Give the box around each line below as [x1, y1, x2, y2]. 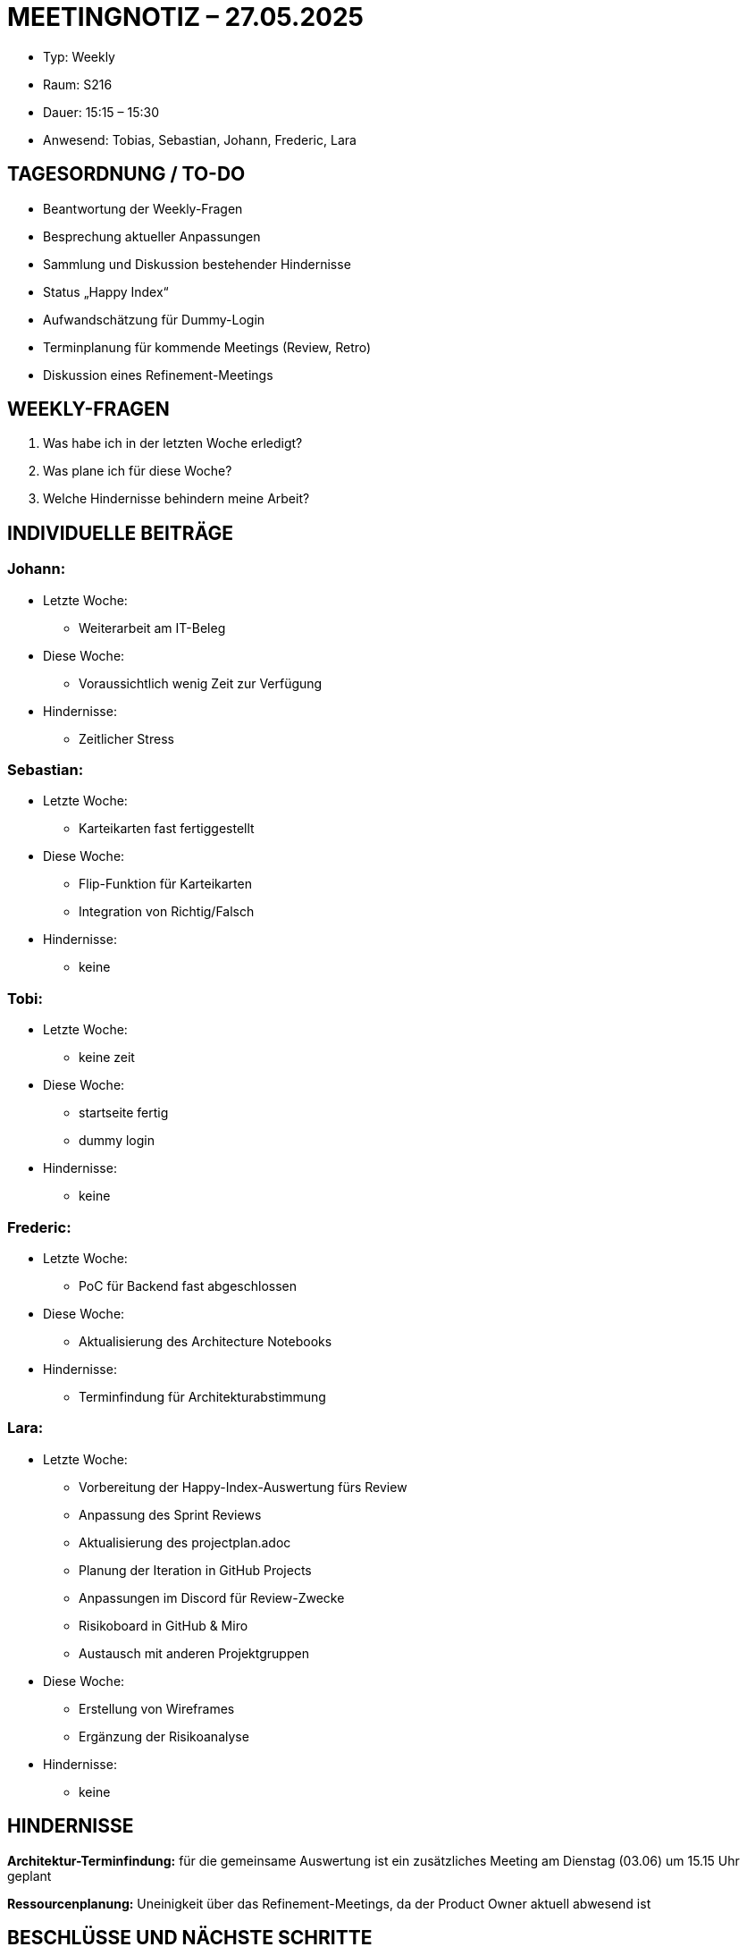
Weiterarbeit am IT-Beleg [79, 619, 226, 636]
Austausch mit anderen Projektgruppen [79, 1645, 309, 1661]
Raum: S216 [43, 76, 113, 92]
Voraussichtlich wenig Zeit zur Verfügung [79, 675, 323, 691]
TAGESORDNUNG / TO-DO [7, 163, 246, 186]
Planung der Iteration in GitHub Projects [79, 1562, 312, 1578]
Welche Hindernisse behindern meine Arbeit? [43, 491, 310, 507]
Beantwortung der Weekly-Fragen [43, 200, 243, 216]
